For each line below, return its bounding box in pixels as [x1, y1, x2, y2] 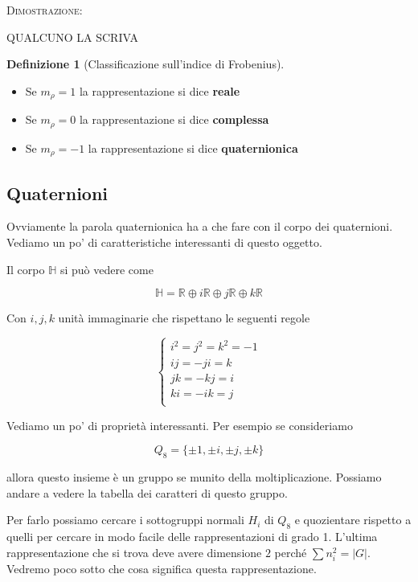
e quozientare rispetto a [294, 511, 412, 528]
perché [274, 543, 307, 560]
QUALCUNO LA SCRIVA [6, 28, 138, 45]
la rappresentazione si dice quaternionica [88, 139, 298, 156]
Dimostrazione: [6, 2, 83, 18]
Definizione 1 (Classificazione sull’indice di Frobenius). [6, 55, 285, 72]
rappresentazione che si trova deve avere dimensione [6, 543, 262, 560]
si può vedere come [59, 260, 154, 277]
